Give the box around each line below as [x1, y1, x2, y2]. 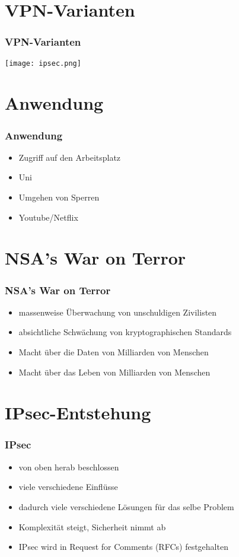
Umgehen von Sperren [18, 191, 100, 203]
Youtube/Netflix [18, 211, 78, 223]
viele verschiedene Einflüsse [18, 480, 118, 493]
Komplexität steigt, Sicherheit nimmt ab [18, 520, 166, 533]
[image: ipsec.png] [5, 59, 81, 68]
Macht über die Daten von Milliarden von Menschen [18, 346, 209, 358]
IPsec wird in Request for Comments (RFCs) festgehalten [18, 540, 228, 553]
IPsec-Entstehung [5, 400, 151, 425]
